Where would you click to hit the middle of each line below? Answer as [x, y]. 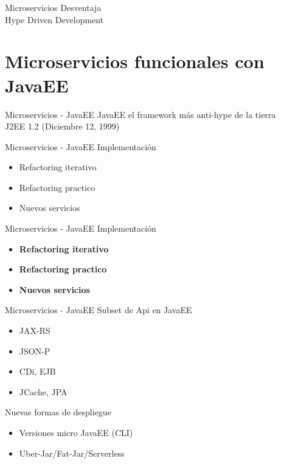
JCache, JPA [43, 391]
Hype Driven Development [54, 19]
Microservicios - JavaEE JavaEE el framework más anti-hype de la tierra [140, 114]
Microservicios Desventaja [53, 7]
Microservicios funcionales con [135, 61]
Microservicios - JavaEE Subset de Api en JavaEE [99, 310]
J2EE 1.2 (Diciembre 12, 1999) [62, 126]
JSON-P [35, 351]
